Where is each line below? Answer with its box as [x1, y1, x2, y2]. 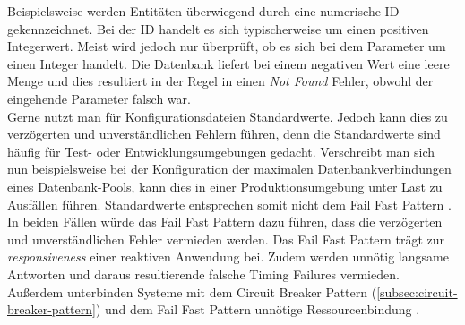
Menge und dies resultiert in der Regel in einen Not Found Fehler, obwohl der [7, 72, 434, 90]
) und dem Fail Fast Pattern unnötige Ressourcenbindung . [95, 300, 420, 319]
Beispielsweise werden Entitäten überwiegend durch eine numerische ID [7, 2, 400, 20]
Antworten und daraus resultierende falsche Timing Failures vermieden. [7, 264, 400, 283]
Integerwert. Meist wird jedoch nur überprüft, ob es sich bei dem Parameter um [7, 37, 446, 56]
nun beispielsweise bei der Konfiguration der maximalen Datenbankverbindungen [7, 159, 452, 178]
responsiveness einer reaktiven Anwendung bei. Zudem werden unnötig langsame [7, 247, 449, 266]
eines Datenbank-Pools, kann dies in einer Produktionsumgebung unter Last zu [7, 176, 443, 195]
